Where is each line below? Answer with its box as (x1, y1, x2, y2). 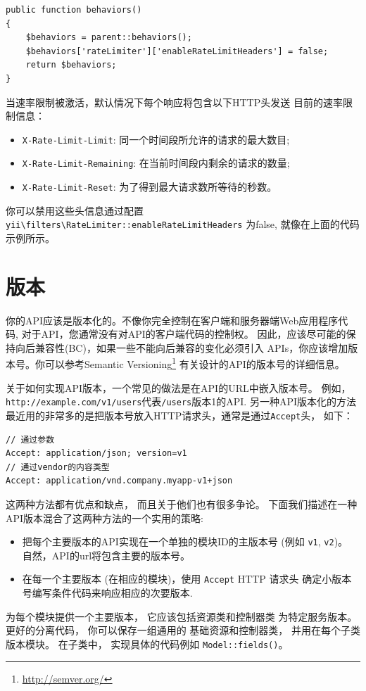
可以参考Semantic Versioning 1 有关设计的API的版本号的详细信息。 (44, 355, 345, 372)
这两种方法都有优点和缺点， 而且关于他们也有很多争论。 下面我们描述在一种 (6, 497, 358, 511)
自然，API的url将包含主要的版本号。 (22, 547, 191, 562)
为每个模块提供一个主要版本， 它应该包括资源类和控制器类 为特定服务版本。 (6, 609, 358, 623)
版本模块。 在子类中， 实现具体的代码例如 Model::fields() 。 (6, 636, 289, 651)
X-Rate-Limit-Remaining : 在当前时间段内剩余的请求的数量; (22, 156, 290, 170)
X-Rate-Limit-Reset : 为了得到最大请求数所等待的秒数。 (22, 179, 277, 194)
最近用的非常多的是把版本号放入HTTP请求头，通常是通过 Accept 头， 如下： (6, 407, 353, 422)
